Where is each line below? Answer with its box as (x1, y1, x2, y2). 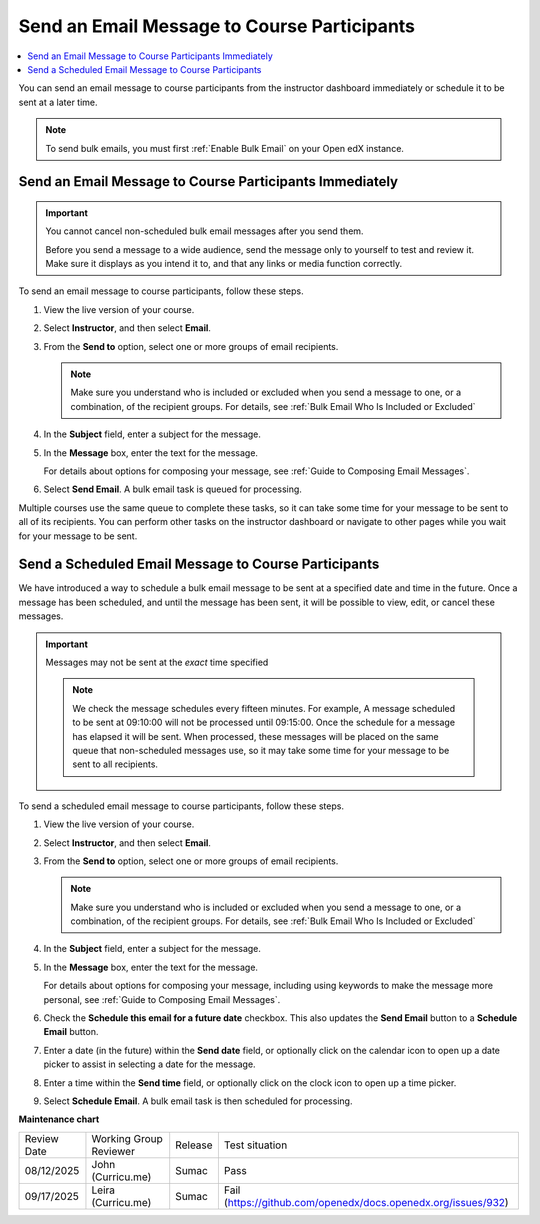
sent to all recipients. (72, 758, 159, 770)
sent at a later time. (18, 96, 99, 108)
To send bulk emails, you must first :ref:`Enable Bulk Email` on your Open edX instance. (45, 142, 405, 154)
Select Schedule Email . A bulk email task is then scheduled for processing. (43, 1095, 353, 1107)
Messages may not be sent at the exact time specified (45, 656, 269, 669)
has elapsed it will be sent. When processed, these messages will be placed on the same (72, 730, 439, 742)
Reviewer (91, 1144, 135, 1158)
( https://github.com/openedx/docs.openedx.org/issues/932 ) (223, 1195, 509, 1209)
